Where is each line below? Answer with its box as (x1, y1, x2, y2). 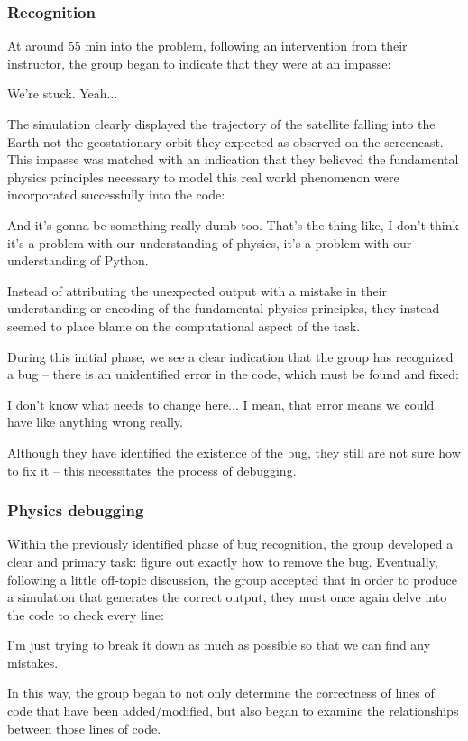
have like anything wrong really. (7, 412, 183, 431)
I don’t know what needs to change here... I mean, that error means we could (7, 394, 435, 413)
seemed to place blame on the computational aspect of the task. (7, 316, 361, 335)
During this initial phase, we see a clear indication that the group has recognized (7, 347, 454, 366)
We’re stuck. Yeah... (7, 84, 118, 103)
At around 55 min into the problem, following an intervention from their (7, 36, 408, 55)
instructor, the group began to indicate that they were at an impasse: (7, 53, 391, 72)
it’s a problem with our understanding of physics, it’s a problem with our (7, 233, 412, 252)
